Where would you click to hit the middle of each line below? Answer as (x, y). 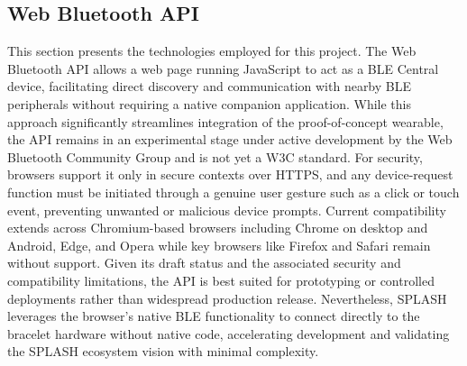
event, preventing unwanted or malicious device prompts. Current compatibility (227, 210)
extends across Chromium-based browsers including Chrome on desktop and (218, 228)
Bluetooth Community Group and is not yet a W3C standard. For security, (215, 156)
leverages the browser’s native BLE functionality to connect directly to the (214, 316)
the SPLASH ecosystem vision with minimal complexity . (163, 351)
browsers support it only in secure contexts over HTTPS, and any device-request (230, 174)
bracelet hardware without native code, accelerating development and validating (229, 333)
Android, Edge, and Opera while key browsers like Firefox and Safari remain (219, 245)
